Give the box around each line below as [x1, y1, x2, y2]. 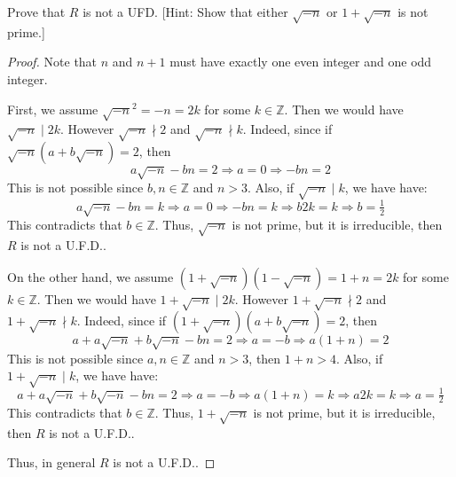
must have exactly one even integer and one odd [169, 52, 432, 71]
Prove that [7, 3, 66, 20]
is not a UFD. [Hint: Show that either [83, 3, 288, 20]
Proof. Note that [7, 52, 98, 71]
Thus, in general [7, 453, 96, 472]
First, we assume [7, 99, 98, 118]
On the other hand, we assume [7, 267, 174, 285]
